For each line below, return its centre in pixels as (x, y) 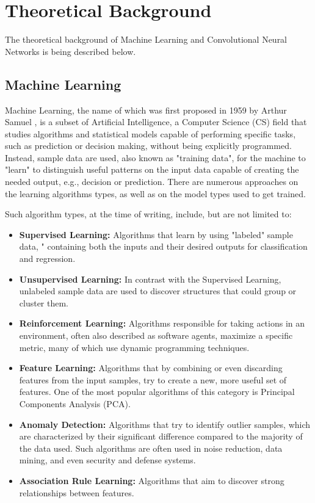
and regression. (47, 259)
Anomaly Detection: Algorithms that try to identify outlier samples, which (165, 424)
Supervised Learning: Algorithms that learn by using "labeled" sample (156, 234)
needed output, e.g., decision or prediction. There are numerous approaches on (152, 182)
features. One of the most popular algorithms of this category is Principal (157, 392)
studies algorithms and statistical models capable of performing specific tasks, (150, 133)
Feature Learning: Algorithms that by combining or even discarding (151, 368)
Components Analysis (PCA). (75, 403)
